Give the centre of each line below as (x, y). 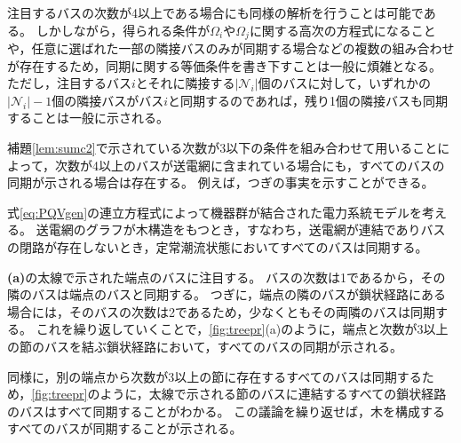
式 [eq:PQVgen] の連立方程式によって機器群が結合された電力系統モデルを (215, 212)
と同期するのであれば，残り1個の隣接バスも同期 (308, 100)
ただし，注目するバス (69, 83)
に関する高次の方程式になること (342, 30)
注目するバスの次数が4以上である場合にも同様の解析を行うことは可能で (215, 12)
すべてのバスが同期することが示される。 (125, 428)
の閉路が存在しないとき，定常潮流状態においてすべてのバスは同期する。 (218, 246)
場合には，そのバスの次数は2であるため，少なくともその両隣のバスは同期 (221, 311)
